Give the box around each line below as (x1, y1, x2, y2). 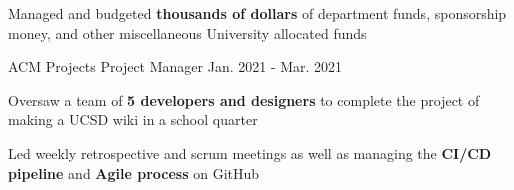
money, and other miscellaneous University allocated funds (8, 22, 367, 43)
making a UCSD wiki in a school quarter (8, 109, 258, 130)
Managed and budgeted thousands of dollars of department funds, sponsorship (8, 3, 507, 23)
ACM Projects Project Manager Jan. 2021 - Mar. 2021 (8, 56, 343, 77)
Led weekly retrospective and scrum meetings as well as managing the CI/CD (8, 142, 492, 163)
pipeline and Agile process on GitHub (8, 162, 260, 183)
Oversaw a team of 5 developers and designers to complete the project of (8, 89, 480, 110)
